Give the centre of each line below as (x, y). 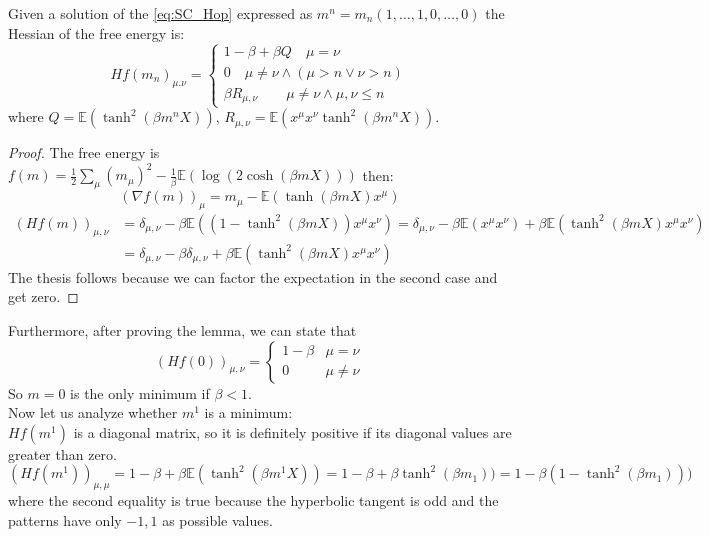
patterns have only (65, 519)
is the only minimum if (140, 392)
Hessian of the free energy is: (96, 32)
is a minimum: (248, 412)
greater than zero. (63, 453)
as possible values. (217, 519)
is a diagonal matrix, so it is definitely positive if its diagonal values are (292, 431)
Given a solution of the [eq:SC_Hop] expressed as (160, 13)
